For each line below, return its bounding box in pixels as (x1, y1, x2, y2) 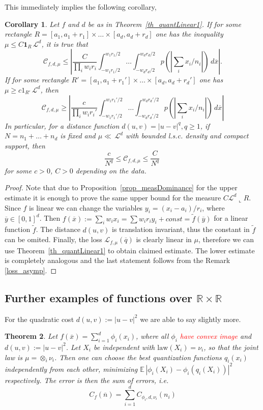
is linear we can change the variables (29, 202, 143, 213)
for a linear (214, 213, 248, 223)
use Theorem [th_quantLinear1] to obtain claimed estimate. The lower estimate (5, 245, 255, 255)
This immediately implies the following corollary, (5, 2, 157, 12)
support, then (5, 140, 45, 151)
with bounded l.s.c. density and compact (125, 130, 249, 141)
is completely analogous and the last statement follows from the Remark (5, 255, 230, 266)
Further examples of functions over (5, 289, 192, 305)
